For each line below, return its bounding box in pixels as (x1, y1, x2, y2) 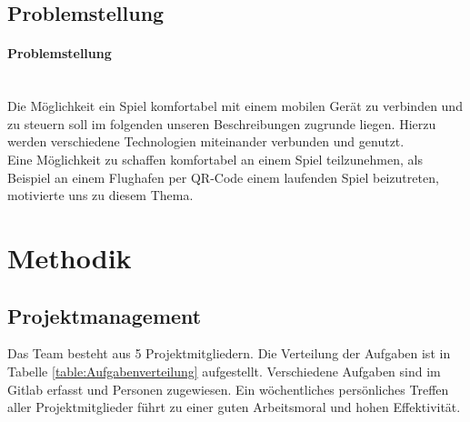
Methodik (7, 238, 132, 276)
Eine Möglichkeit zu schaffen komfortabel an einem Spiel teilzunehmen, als (7, 149, 423, 168)
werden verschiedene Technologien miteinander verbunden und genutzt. (7, 132, 405, 151)
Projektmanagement (7, 301, 202, 329)
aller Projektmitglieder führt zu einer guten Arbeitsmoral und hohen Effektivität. (7, 397, 461, 417)
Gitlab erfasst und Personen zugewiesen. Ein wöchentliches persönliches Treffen (7, 379, 449, 398)
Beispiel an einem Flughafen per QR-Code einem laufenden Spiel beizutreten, (7, 167, 439, 186)
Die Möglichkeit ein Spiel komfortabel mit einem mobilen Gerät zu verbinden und (7, 96, 463, 116)
